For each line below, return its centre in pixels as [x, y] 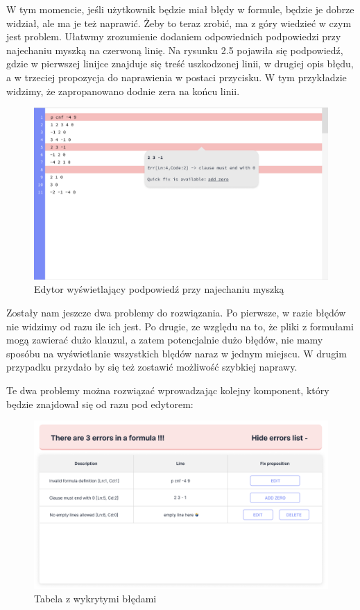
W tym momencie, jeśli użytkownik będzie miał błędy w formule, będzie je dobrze [180, 9]
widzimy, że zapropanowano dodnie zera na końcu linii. [123, 91]
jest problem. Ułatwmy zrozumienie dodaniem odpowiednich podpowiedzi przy [174, 36]
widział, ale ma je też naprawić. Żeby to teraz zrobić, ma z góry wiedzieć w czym [179, 23]
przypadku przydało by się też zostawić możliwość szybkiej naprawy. [152, 367]
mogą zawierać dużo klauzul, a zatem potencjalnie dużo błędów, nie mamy [165, 340]
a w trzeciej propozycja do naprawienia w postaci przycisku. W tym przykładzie [177, 77]
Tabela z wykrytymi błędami [95, 599]
